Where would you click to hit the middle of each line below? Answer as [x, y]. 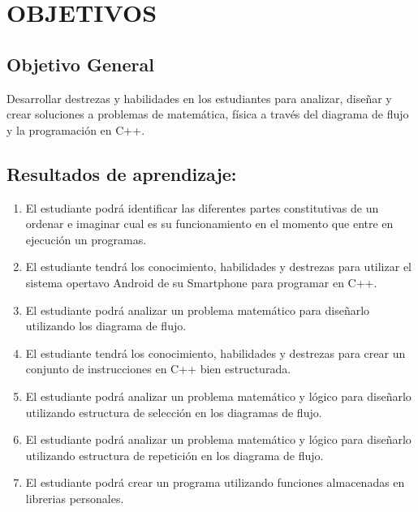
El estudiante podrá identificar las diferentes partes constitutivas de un [202, 207]
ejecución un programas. [86, 239]
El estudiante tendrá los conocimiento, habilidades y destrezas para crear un [215, 353]
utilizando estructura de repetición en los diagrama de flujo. [175, 455]
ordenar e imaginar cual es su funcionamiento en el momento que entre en [209, 224]
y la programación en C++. [76, 129]
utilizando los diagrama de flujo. [106, 326]
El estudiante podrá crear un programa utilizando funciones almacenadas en [215, 482]
